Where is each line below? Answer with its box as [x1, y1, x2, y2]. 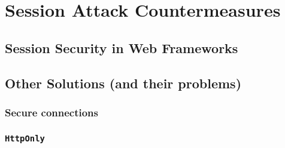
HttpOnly [5, 133, 45, 143]
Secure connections [5, 104, 99, 119]
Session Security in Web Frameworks [5, 38, 238, 57]
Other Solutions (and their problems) [5, 73, 242, 92]
